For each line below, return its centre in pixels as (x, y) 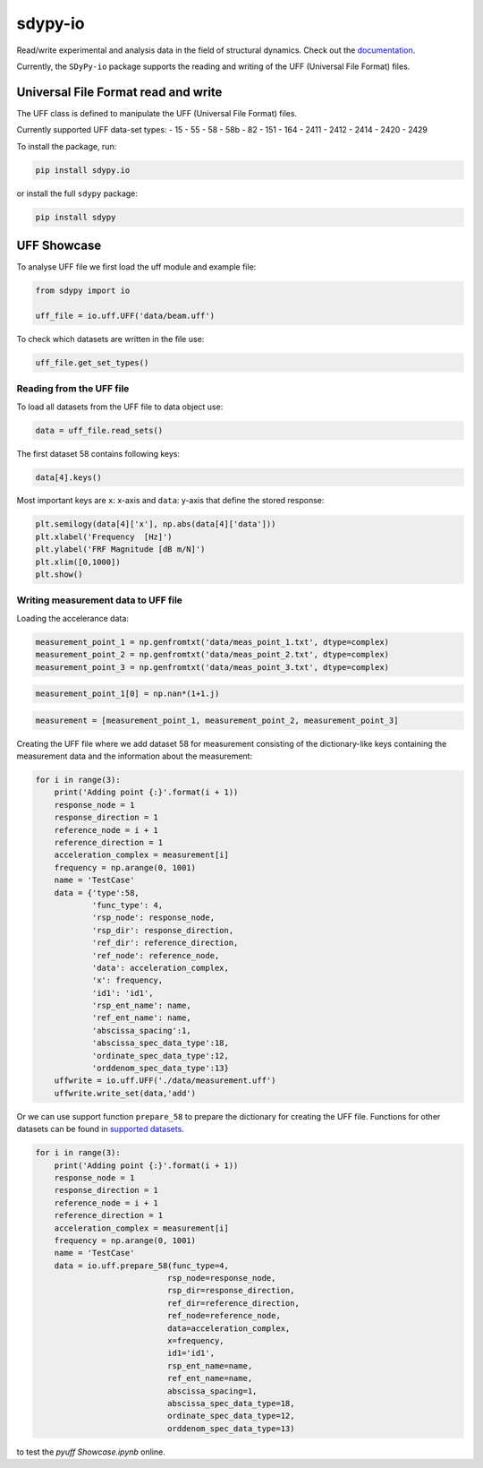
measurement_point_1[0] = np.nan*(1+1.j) (127, 694)
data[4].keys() (68, 477)
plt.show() (59, 575)
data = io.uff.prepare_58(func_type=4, (142, 1266)
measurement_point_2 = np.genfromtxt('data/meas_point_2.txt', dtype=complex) (212, 655)
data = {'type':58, (97, 893)
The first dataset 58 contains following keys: (98, 453)
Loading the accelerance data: (73, 618)
